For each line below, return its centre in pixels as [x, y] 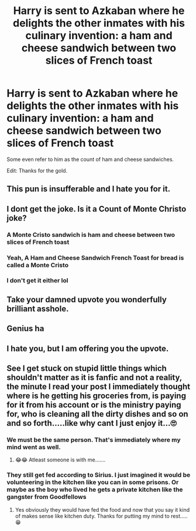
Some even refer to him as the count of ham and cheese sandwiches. [90, 159]
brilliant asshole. [38, 308]
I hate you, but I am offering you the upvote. [88, 348]
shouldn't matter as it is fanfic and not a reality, [94, 377]
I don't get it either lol [37, 281]
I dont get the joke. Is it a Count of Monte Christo [97, 209]
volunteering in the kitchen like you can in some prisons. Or [93, 482]
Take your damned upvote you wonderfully [87, 299]
